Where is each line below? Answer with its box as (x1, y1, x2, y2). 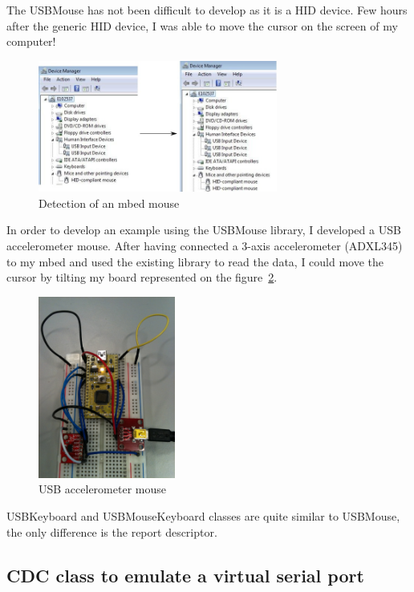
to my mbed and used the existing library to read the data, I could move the (6, 253, 384, 270)
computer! (6, 33, 56, 50)
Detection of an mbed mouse (39, 194, 180, 211)
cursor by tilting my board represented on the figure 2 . (6, 269, 278, 286)
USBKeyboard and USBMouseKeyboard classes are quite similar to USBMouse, (6, 508, 400, 525)
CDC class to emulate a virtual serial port (6, 562, 364, 587)
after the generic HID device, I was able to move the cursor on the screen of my (6, 17, 398, 34)
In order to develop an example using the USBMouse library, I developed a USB (6, 221, 401, 238)
